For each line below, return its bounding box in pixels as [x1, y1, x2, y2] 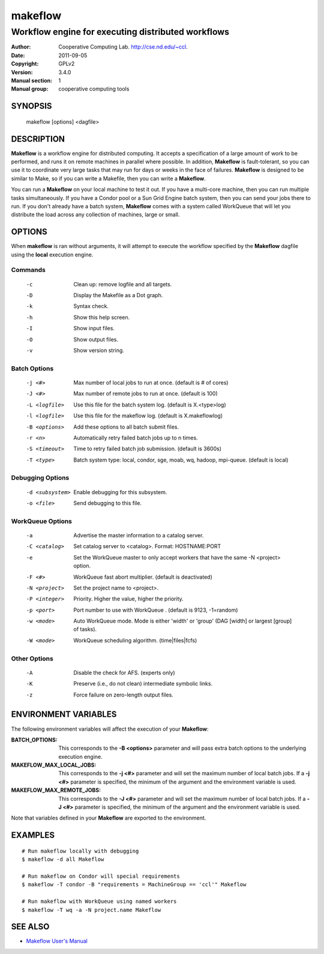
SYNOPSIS [11, 101, 52, 111]
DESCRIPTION [11, 134, 65, 144]
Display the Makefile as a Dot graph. [73, 292, 163, 299]
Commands [11, 266, 46, 274]
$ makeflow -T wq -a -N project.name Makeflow [22, 907, 161, 913]
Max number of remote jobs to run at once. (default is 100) [73, 390, 218, 397]
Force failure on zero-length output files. [73, 691, 173, 698]
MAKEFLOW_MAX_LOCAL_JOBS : [11, 761, 97, 768]
